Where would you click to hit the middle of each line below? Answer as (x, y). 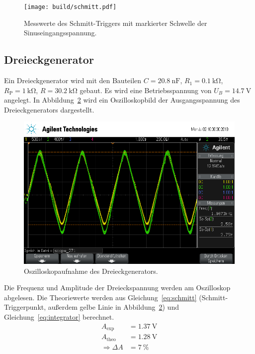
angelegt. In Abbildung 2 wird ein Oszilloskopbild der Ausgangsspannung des (122, 100)
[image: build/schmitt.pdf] (70, 7)
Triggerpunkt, (25, 307)
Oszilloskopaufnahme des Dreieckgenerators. (91, 271)
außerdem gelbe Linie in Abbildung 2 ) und (113, 307)
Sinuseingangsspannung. (60, 33)
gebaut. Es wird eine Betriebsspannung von (146, 90)
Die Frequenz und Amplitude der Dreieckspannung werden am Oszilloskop (117, 288)
